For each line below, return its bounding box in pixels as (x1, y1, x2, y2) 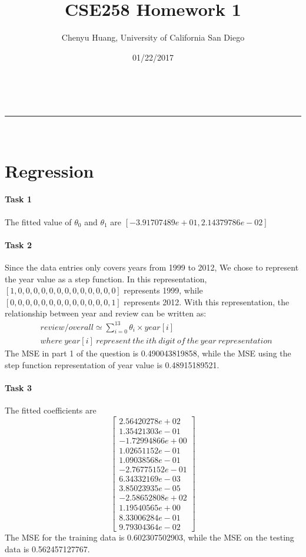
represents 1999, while (124, 284, 203, 296)
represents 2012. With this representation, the (124, 295, 290, 308)
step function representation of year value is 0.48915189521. (5, 358, 219, 371)
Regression (5, 158, 94, 182)
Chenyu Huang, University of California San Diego (61, 31, 245, 44)
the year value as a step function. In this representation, (5, 272, 207, 285)
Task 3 (5, 382, 32, 394)
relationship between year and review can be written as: (5, 307, 207, 319)
